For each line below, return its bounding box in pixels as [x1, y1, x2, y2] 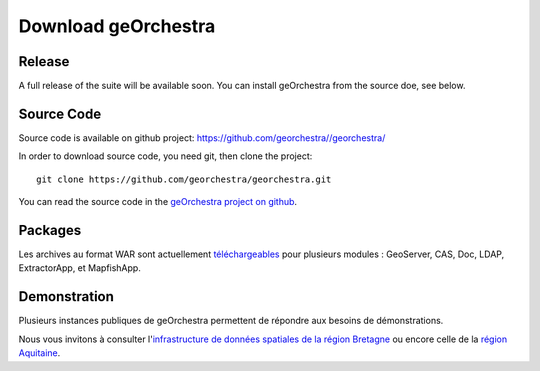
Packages [18, 221, 82, 239]
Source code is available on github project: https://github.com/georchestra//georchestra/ [18, 131, 386, 144]
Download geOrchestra [18, 15, 216, 37]
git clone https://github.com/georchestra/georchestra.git [36, 173, 332, 185]
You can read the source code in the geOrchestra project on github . [18, 196, 298, 208]
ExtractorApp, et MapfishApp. [18, 262, 142, 274]
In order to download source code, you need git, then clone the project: [18, 150, 313, 162]
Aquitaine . [18, 347, 61, 359]
